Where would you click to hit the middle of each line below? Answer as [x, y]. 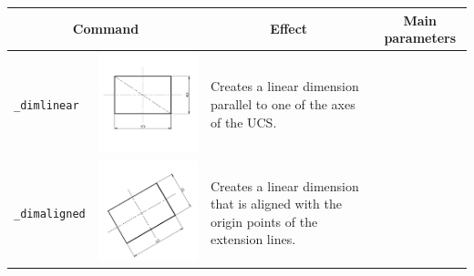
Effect [289, 29]
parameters [420, 38]
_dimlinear [46, 106]
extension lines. [253, 239]
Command [106, 29]
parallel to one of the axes [283, 104]
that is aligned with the [276, 204]
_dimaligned [50, 215]
